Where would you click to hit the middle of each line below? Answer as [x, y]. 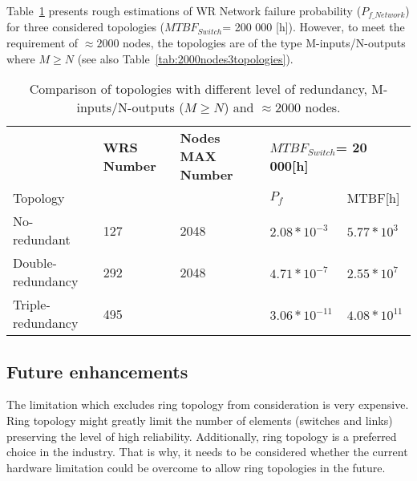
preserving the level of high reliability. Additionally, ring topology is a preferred [202, 436]
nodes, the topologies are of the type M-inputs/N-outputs [264, 43]
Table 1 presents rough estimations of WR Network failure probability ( [184, 10]
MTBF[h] [373, 198]
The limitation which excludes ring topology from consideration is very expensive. [208, 404]
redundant [42, 240]
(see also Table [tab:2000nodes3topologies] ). [185, 58]
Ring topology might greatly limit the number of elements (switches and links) [200, 420]
